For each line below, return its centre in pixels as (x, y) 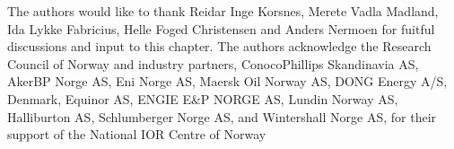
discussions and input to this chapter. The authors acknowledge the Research (219, 46)
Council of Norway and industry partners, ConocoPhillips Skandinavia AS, (213, 63)
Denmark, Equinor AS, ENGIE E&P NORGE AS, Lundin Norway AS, (203, 98)
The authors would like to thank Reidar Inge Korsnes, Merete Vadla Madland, (223, 11)
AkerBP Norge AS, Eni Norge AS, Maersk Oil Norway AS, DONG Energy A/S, (227, 81)
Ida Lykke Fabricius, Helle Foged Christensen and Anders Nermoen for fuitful (221, 28)
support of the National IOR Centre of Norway (137, 134)
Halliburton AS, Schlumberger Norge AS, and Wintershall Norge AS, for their (222, 116)
